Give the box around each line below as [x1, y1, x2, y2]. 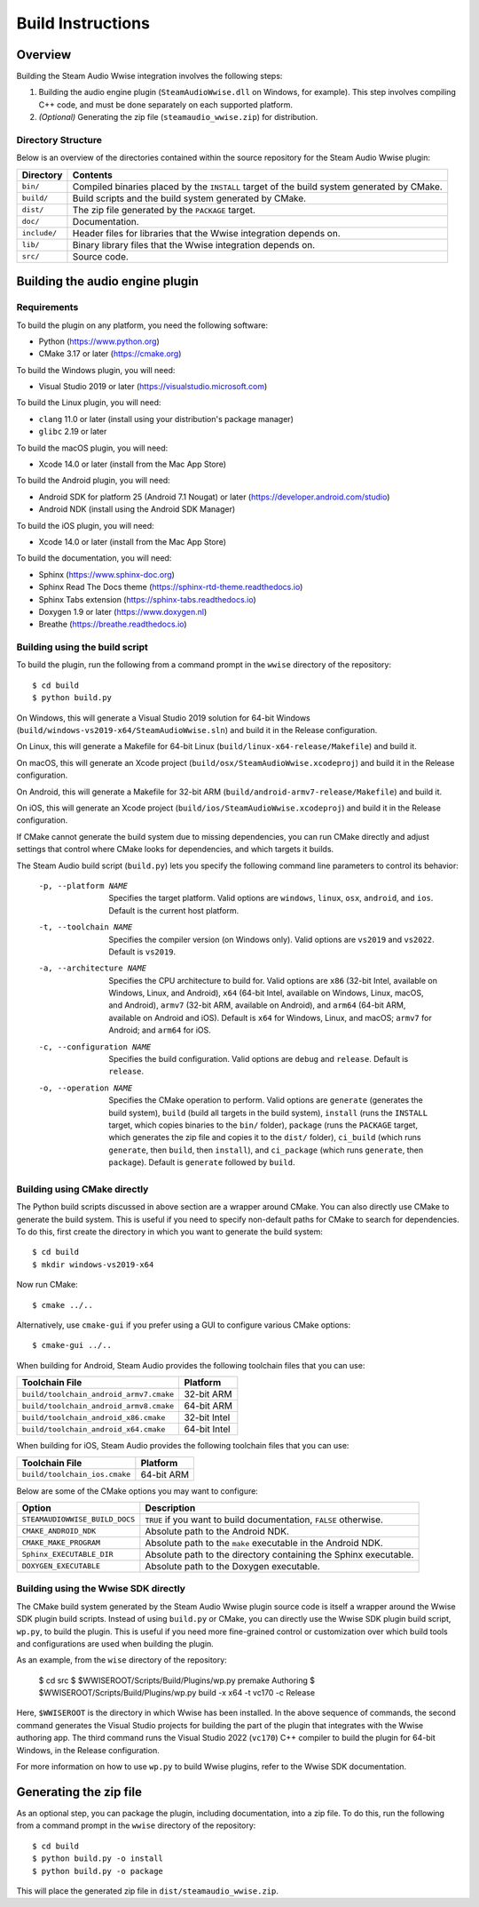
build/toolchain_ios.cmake [21, 1470, 131, 1480]
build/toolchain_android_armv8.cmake [21, 1400, 175, 1410]
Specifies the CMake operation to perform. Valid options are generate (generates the [108, 1095, 423, 1105]
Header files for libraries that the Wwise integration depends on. [72, 227, 341, 239]
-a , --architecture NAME [38, 963, 146, 973]
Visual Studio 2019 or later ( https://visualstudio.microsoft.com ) [38, 381, 268, 392]
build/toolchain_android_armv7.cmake [21, 1389, 175, 1399]
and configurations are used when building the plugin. [16, 1638, 215, 1648]
